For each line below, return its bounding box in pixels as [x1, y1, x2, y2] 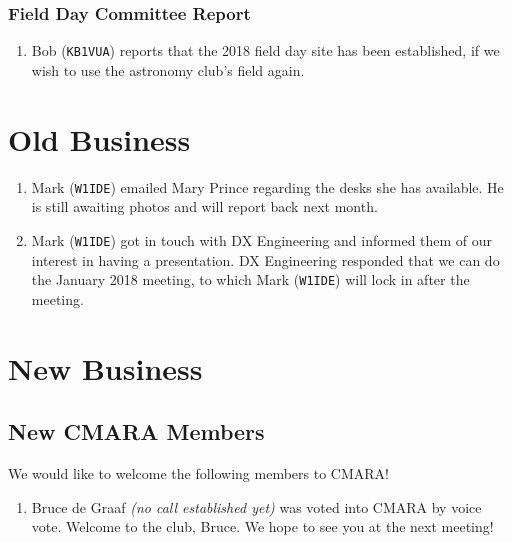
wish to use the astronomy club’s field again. [31, 59, 305, 80]
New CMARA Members [8, 416, 265, 447]
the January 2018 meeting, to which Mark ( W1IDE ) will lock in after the [31, 269, 470, 290]
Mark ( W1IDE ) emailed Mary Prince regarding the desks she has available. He [31, 176, 504, 197]
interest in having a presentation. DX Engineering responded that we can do [31, 249, 500, 270]
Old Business [8, 118, 191, 159]
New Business [8, 347, 203, 388]
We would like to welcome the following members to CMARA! [8, 462, 389, 483]
